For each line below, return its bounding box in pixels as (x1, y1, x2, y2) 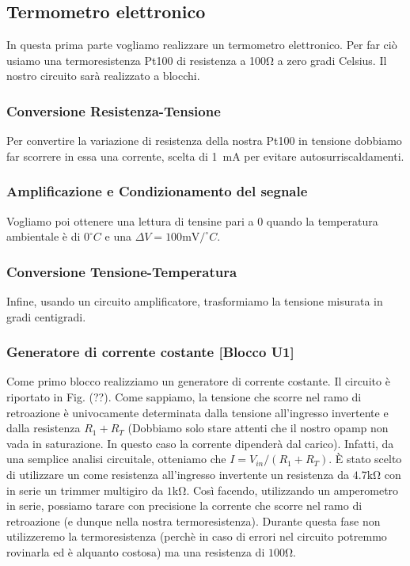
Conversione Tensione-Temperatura (6, 261, 237, 281)
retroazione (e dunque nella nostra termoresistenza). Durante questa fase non (6, 512, 381, 529)
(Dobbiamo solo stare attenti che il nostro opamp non (127, 420, 389, 436)
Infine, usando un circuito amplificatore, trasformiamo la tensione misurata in (6, 293, 383, 310)
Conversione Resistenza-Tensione (6, 101, 221, 120)
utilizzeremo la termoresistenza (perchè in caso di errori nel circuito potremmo (6, 528, 387, 545)
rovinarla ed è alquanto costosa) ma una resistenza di (6, 543, 265, 560)
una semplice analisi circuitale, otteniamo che (6, 450, 226, 467)
